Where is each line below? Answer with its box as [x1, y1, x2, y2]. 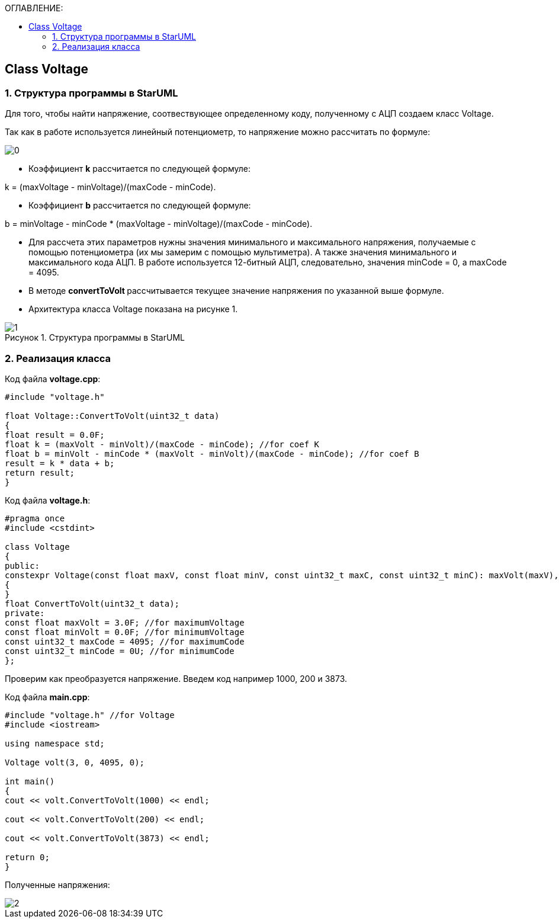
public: [5, 560, 40, 571]
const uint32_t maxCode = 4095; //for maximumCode [5, 636, 245, 646]
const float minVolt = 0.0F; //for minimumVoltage [5, 627, 245, 637]
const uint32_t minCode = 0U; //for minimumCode [5, 646, 234, 656]
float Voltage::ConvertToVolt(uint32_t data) [5, 411, 220, 421]
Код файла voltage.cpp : [5, 373, 101, 384]
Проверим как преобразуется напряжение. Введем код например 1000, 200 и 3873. [5, 673, 348, 684]
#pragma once [5, 513, 65, 523]
